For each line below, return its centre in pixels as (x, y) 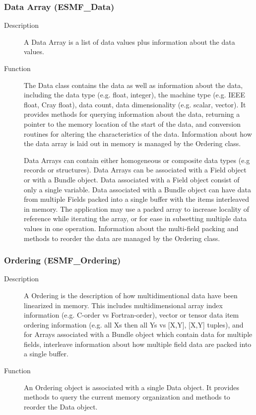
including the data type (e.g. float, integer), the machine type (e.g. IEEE (134, 95)
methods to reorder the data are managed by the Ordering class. (122, 238)
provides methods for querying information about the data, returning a (132, 114)
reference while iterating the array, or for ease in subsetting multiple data (135, 218)
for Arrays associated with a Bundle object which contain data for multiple (138, 334)
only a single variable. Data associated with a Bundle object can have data (137, 189)
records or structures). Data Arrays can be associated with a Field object (135, 170)
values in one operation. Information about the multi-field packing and (131, 228)
